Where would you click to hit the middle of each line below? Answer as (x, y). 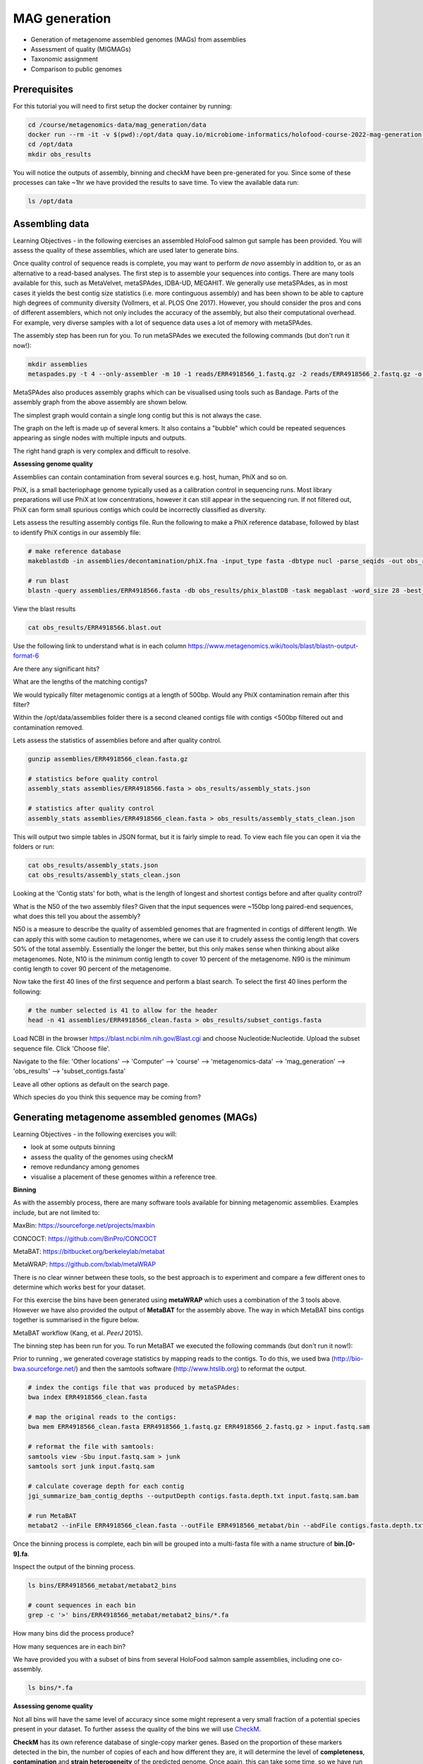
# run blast (49, 581)
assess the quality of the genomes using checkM (102, 1156)
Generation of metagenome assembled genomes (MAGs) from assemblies (139, 40)
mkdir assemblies (58, 364)
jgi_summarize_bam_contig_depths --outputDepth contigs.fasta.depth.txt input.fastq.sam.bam (193, 1496)
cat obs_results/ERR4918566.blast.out (95, 628)
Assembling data (51, 223)
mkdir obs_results (60, 154)
